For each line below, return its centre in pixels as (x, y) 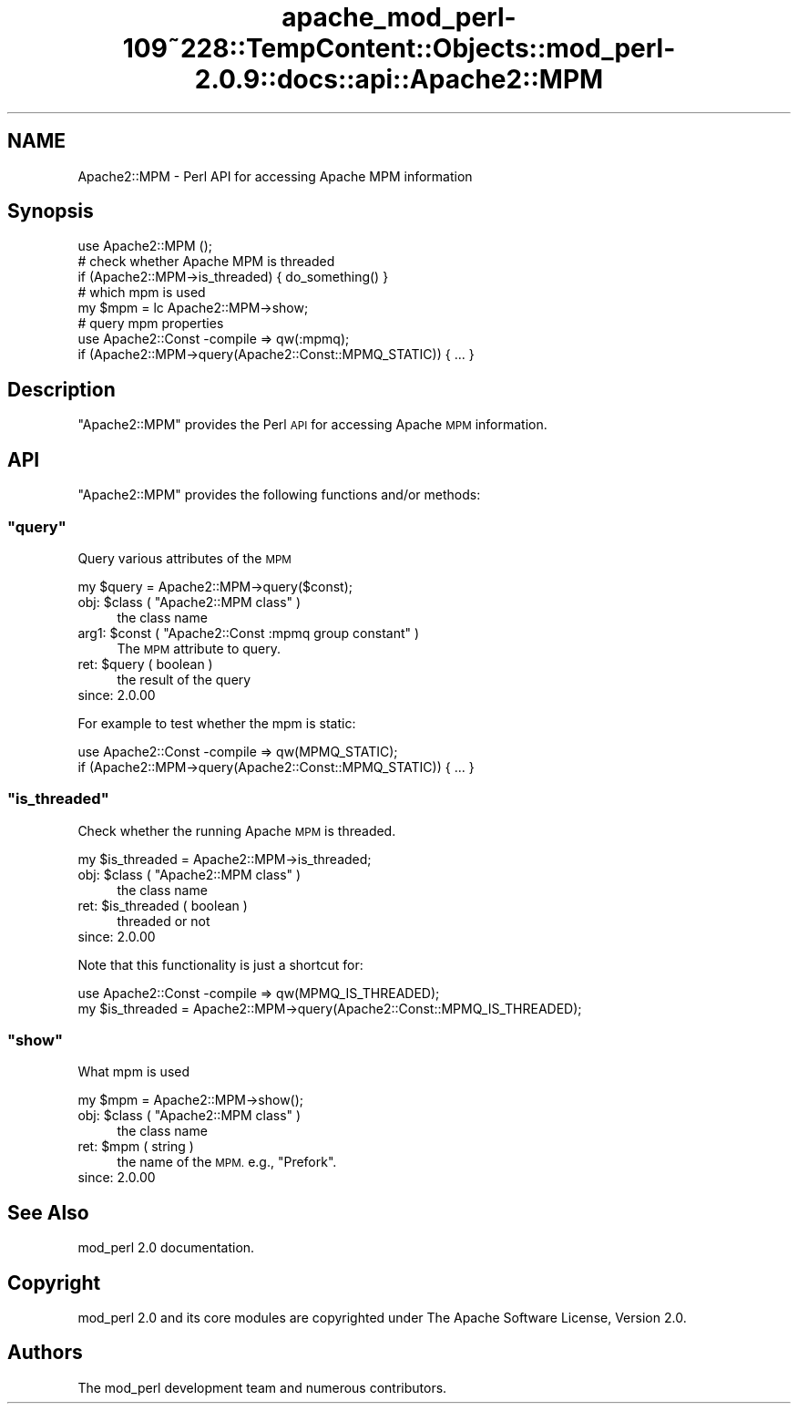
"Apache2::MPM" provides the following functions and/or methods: (279, 495)
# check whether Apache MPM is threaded (206, 262)
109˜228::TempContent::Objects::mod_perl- (399, 48)
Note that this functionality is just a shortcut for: (220, 964)
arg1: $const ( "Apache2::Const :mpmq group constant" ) (249, 633)
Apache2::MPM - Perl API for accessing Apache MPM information (275, 176)
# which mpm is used (142, 293)
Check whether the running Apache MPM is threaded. (237, 830)
